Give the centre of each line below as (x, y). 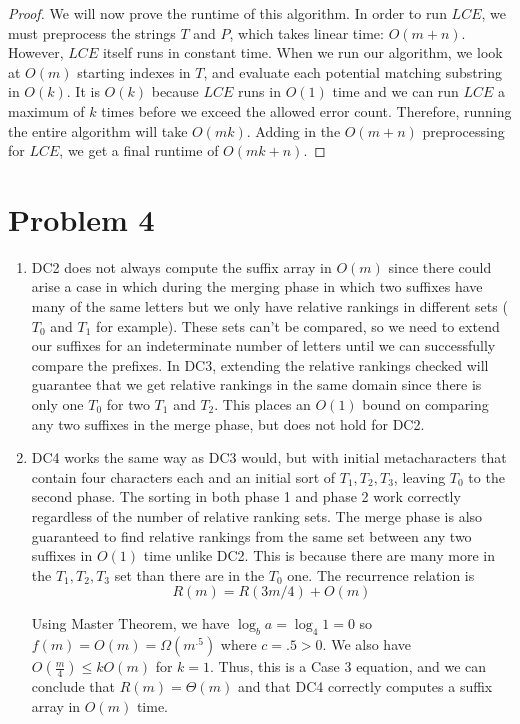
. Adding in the (293, 130)
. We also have (366, 644)
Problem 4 (81, 218)
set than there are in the (189, 574)
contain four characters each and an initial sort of (183, 476)
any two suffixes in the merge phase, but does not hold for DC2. (228, 423)
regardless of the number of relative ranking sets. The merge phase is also (257, 516)
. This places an (262, 404)
